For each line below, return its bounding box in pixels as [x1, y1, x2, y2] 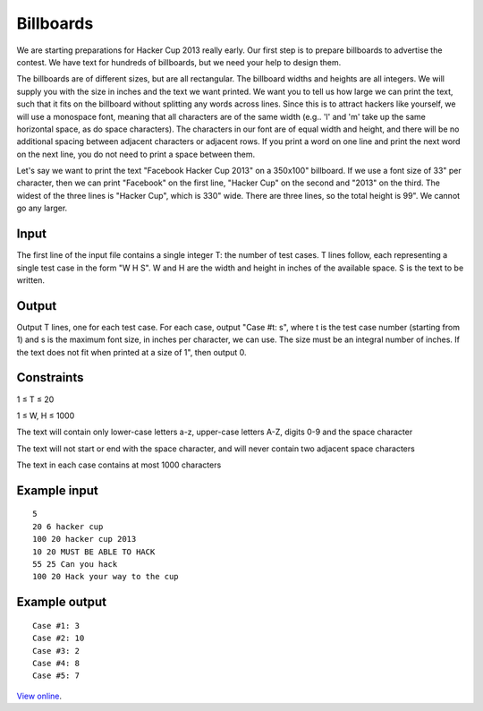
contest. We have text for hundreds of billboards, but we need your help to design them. [16, 56, 342, 67]
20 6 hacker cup [32, 521, 104, 532]
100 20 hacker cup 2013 [32, 534, 137, 544]
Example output [16, 595, 107, 610]
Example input [16, 483, 98, 498]
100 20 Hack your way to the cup [32, 571, 179, 582]
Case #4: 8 [32, 658, 80, 669]
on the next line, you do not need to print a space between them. [16, 149, 256, 159]
